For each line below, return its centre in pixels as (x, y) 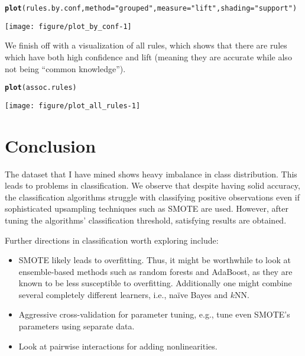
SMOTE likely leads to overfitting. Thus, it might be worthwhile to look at (155, 260)
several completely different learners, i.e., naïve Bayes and (123, 294)
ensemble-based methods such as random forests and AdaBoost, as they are (155, 271)
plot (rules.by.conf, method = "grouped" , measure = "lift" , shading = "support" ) (151, 8)
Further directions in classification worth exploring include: (112, 240)
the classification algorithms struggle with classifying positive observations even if (152, 197)
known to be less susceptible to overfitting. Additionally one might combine (155, 283)
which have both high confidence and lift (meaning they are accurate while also (148, 56)
